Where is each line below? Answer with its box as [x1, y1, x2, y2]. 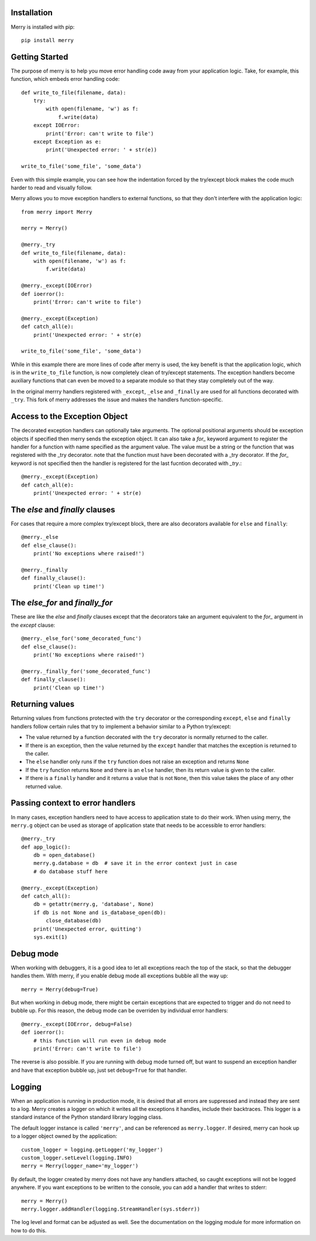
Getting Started [11, 52, 68, 61]
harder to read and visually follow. [11, 184, 93, 191]
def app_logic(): [21, 843, 71, 850]
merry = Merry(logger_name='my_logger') [21, 1163, 139, 1170]
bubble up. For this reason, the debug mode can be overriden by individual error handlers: [11, 1007, 228, 1014]
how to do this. [11, 1227, 47, 1234]
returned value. [25, 782, 63, 790]
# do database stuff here [33, 868, 108, 875]
